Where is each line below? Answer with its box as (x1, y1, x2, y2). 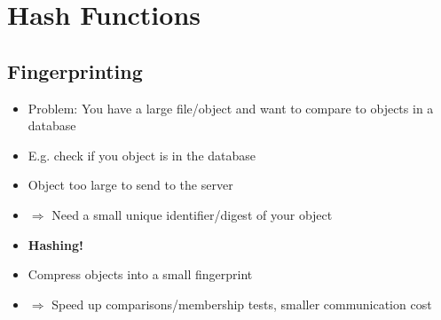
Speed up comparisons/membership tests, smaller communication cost (51, 294, 432, 313)
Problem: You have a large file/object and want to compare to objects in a (28, 98, 434, 117)
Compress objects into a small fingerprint (28, 265, 253, 284)
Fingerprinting (7, 57, 143, 84)
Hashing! (28, 235, 83, 254)
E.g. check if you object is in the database (28, 145, 256, 164)
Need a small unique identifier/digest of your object (51, 205, 333, 223)
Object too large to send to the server (28, 176, 233, 194)
